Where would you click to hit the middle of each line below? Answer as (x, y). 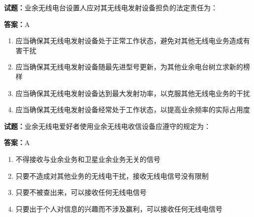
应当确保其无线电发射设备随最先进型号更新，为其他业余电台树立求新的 (129, 67)
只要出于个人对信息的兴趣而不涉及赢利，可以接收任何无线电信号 (119, 208)
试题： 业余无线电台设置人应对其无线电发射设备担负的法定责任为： (111, 7)
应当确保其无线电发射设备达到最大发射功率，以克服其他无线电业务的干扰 (133, 93)
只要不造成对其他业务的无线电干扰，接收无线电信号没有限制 (112, 175)
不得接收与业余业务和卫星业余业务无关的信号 (88, 159)
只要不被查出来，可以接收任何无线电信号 (81, 192)
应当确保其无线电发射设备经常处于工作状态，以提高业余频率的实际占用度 (133, 109)
